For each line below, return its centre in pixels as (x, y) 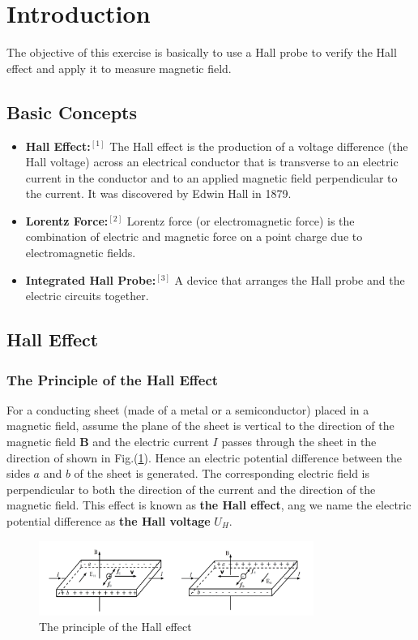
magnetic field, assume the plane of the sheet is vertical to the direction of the (200, 425)
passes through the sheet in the (299, 442)
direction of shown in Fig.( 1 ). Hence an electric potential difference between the (205, 457)
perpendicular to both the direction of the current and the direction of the (191, 489)
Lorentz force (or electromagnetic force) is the (241, 220)
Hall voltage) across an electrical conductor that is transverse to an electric (212, 162)
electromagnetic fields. (81, 253)
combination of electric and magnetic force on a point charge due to (194, 236)
